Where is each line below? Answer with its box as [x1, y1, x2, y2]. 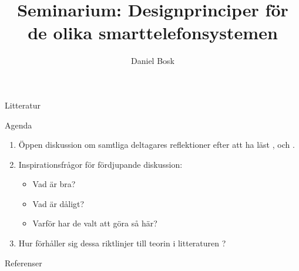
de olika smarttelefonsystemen [28, 21, 278, 45]
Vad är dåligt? [32, 197, 85, 209]
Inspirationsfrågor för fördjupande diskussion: [18, 158, 183, 170]
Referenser [5, 256, 42, 269]
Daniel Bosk [131, 55, 174, 67]
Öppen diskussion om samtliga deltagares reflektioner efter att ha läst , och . [18, 138, 295, 151]
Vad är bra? [32, 178, 76, 190]
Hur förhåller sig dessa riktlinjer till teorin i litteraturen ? [18, 237, 226, 249]
